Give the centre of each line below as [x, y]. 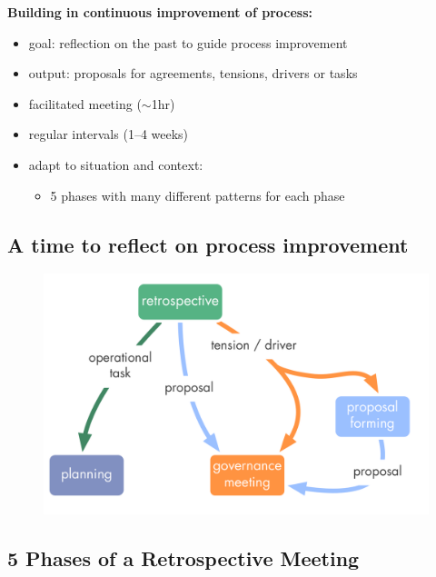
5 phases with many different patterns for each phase [198, 195]
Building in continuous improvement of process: [160, 12]
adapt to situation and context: [116, 164]
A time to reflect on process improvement [208, 244]
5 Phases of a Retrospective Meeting [183, 558]
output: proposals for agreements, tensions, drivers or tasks [193, 73]
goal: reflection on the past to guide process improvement [188, 42]
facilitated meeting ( [85, 103]
